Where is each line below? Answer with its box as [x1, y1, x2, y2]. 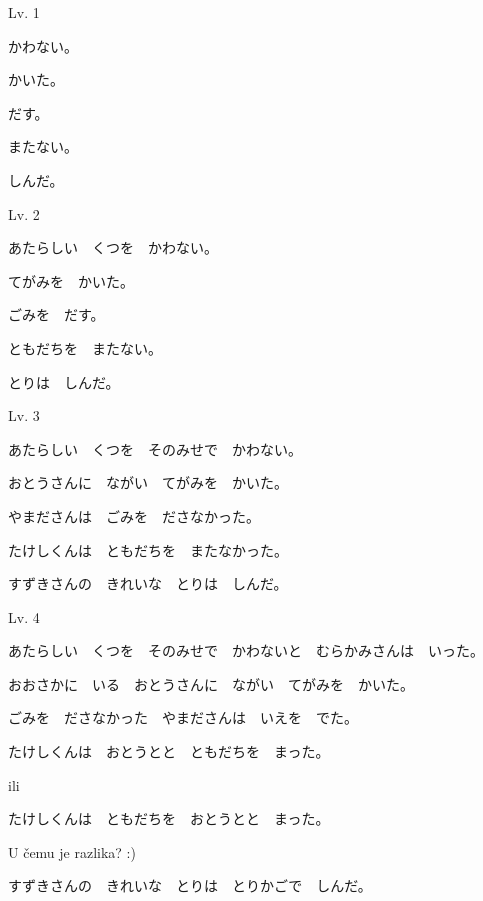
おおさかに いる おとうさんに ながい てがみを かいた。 [8, 673, 414, 694]
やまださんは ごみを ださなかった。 [8, 505, 260, 526]
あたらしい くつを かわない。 [8, 237, 218, 258]
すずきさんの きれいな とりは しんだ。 [8, 573, 288, 594]
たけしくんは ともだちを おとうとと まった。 [8, 808, 330, 829]
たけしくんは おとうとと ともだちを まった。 [8, 741, 330, 762]
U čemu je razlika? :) [8, 841, 136, 862]
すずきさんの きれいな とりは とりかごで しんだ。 [8, 875, 372, 896]
